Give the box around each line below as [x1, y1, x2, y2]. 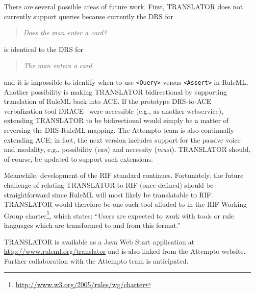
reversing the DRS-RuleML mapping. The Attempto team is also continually [4, 125, 234, 135]
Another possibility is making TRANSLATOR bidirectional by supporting [4, 86, 227, 97]
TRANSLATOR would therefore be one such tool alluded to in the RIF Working [4, 199, 247, 209]
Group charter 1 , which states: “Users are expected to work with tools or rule [4, 209, 234, 220]
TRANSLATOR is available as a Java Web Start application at [4, 236, 195, 246]
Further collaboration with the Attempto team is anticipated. [4, 255, 189, 266]
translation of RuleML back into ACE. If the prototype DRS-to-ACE [4, 96, 211, 106]
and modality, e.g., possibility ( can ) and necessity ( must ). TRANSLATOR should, [4, 144, 251, 154]
